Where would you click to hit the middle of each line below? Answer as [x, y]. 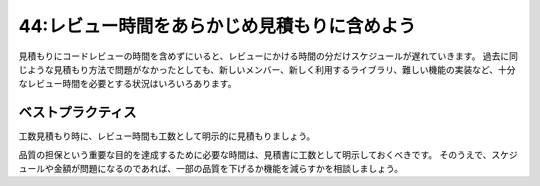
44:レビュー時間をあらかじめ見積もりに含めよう [217, 26]
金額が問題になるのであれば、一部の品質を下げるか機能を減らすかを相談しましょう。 [228, 169]
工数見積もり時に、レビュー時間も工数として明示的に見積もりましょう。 [167, 136]
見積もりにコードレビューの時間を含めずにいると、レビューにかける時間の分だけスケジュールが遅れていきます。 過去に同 [268, 56]
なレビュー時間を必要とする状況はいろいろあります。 [127, 84]
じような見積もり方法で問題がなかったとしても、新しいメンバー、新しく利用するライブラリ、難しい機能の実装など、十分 [267, 69]
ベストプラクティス [77, 112]
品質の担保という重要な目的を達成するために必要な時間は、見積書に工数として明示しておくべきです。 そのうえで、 [255, 154]
